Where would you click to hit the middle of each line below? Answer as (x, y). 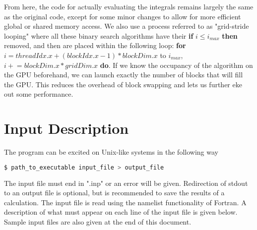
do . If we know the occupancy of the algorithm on (176, 65)
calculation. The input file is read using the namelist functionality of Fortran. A (125, 202)
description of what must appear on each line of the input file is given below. (121, 212)
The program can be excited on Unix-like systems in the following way (111, 152)
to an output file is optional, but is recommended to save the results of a (114, 193)
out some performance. (39, 94)
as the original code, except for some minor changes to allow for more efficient (123, 16)
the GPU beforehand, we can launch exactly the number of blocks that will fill (124, 75)
